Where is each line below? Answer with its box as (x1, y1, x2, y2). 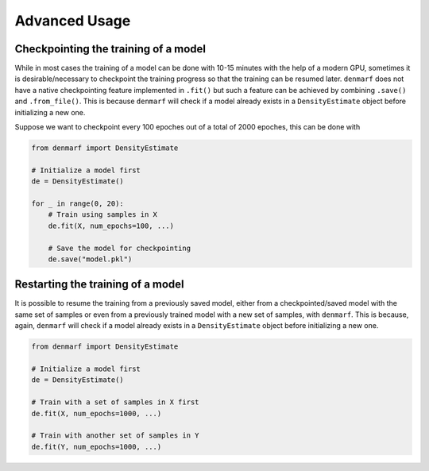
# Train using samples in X (48, 210, 158, 219)
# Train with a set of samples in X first (31, 398, 199, 407)
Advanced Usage (14, 12, 131, 29)
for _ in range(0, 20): (31, 199, 125, 208)
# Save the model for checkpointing (48, 243, 191, 253)
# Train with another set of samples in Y (31, 431, 199, 440)
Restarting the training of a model (14, 278, 184, 291)
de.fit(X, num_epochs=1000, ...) (31, 409, 162, 418)
